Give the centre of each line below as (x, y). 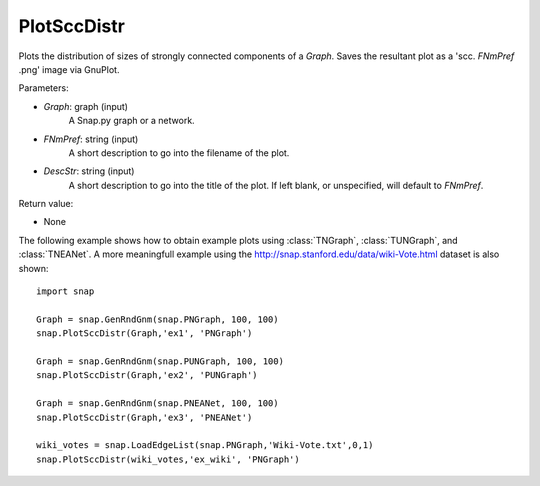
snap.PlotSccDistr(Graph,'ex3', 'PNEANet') (144, 417)
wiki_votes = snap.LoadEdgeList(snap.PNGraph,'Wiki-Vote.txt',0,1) (205, 445)
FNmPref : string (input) (91, 139)
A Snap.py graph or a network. (131, 121)
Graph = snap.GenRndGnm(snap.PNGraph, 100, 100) (157, 319)
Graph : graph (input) (86, 106)
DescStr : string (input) (89, 171)
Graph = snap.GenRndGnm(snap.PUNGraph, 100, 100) (160, 361)
